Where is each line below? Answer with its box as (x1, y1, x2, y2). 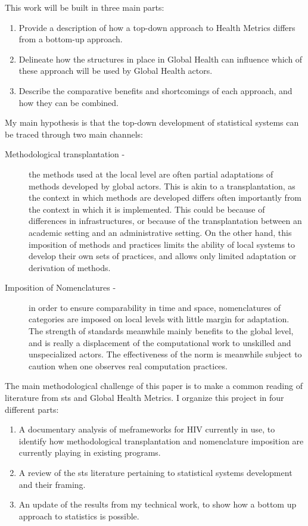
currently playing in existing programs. (18, 446, 161, 459)
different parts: (5, 403, 59, 415)
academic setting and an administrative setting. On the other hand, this (29, 226, 292, 238)
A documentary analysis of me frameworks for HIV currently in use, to (18, 423, 275, 435)
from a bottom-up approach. (18, 33, 123, 45)
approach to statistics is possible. (18, 509, 139, 522)
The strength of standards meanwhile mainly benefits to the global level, (29, 325, 294, 337)
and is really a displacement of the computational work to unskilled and (29, 336, 291, 348)
